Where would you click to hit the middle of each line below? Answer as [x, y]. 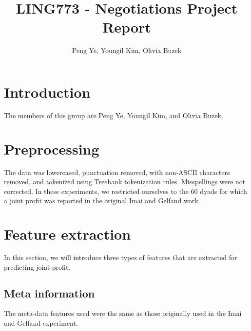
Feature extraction [68, 234]
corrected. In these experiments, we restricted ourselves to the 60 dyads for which [125, 191]
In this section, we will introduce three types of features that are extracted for [121, 257]
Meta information [49, 293]
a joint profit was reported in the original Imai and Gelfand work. [102, 200]
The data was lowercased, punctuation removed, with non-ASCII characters [117, 172]
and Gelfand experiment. [41, 323]
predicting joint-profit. [37, 267]
